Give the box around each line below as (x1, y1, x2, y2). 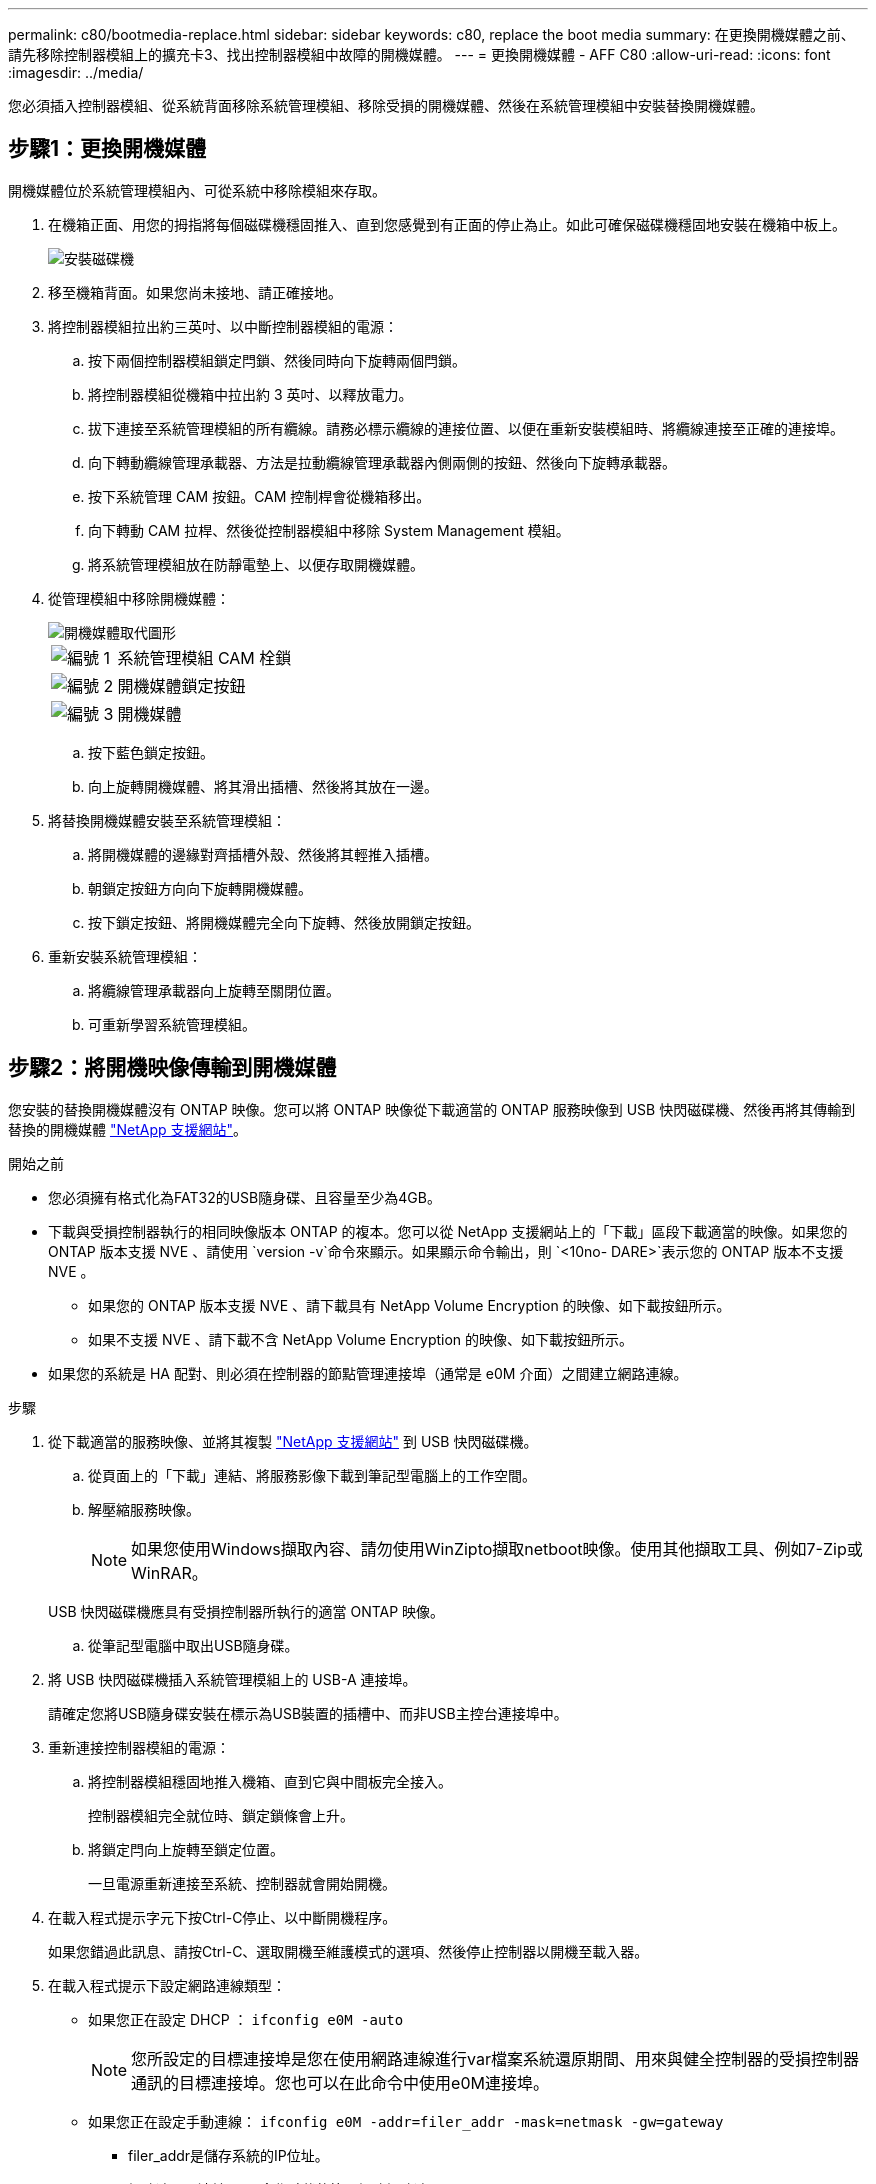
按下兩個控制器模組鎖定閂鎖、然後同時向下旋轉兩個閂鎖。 (88, 351, 466, 369)
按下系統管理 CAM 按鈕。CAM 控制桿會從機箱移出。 (88, 487, 431, 505)
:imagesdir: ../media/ (8, 64, 144, 81)
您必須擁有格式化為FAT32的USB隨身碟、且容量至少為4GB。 (48, 1188, 441, 1206)
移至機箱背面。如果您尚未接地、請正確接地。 (48, 283, 342, 301)
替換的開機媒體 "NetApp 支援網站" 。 (8, 1120, 248, 1138)
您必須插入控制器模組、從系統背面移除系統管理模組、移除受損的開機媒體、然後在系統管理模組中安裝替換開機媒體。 (8, 97, 764, 114)
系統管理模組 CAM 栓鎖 (117, 647, 292, 668)
